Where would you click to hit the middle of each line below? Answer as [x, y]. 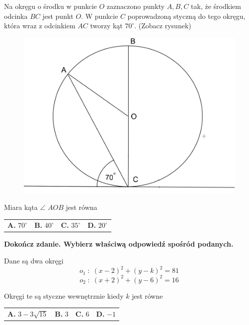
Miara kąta [21, 207]
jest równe [147, 295]
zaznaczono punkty [136, 6]
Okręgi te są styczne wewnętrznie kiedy [64, 295]
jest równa [82, 207]
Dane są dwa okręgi [34, 261]
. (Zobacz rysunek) [163, 26]
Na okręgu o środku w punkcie [50, 6]
